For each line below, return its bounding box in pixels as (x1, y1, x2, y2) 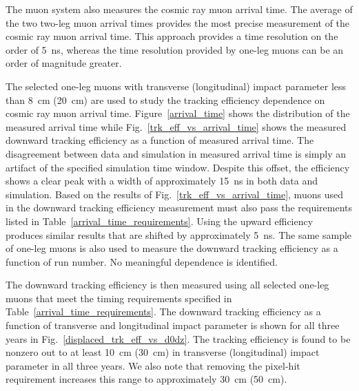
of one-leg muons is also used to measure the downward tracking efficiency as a (6, 241, 338, 255)
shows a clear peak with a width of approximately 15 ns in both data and (6, 173, 318, 188)
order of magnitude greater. (6, 56, 122, 70)
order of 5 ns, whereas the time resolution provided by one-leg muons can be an (6, 42, 344, 56)
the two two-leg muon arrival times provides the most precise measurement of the (6, 15, 350, 30)
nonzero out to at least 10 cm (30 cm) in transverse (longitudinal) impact (6, 345, 320, 359)
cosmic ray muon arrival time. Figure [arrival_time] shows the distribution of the (6, 106, 350, 120)
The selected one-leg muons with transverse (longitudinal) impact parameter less (6, 78, 347, 93)
